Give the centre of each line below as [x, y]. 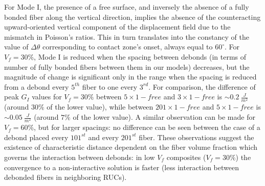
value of [16, 47]
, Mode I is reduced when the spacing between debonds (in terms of [140, 56]
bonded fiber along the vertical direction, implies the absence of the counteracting [132, 17]
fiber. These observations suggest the [196, 137]
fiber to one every [110, 86]
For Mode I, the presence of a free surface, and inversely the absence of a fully [127, 7]
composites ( [186, 157]
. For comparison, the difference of [202, 86]
